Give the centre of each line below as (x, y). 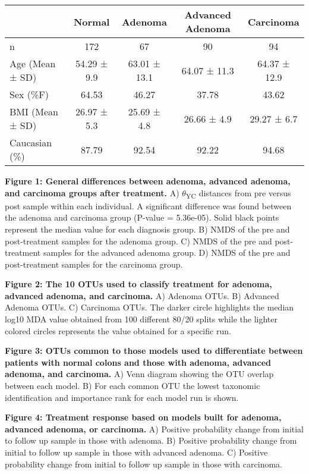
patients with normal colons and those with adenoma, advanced (138, 362)
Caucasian (31, 142)
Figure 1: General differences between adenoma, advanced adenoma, (148, 181)
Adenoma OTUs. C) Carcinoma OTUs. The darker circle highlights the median (149, 307)
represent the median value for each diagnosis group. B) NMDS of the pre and (147, 229)
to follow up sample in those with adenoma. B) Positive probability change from (151, 440)
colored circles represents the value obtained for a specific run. (118, 330)
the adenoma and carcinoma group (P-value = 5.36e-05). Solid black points (142, 217)
